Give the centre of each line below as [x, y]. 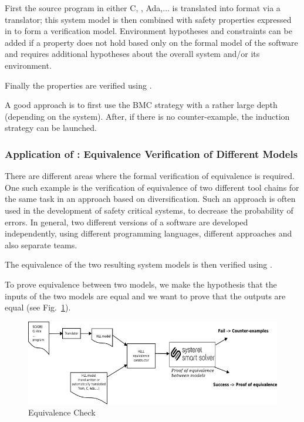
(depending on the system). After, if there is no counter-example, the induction [147, 116]
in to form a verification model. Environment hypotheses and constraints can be [148, 31]
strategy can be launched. [51, 128]
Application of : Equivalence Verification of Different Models [151, 153]
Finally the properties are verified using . [78, 85]
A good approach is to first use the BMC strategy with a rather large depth [141, 105]
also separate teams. [41, 244]
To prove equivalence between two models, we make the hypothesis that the [141, 284]
